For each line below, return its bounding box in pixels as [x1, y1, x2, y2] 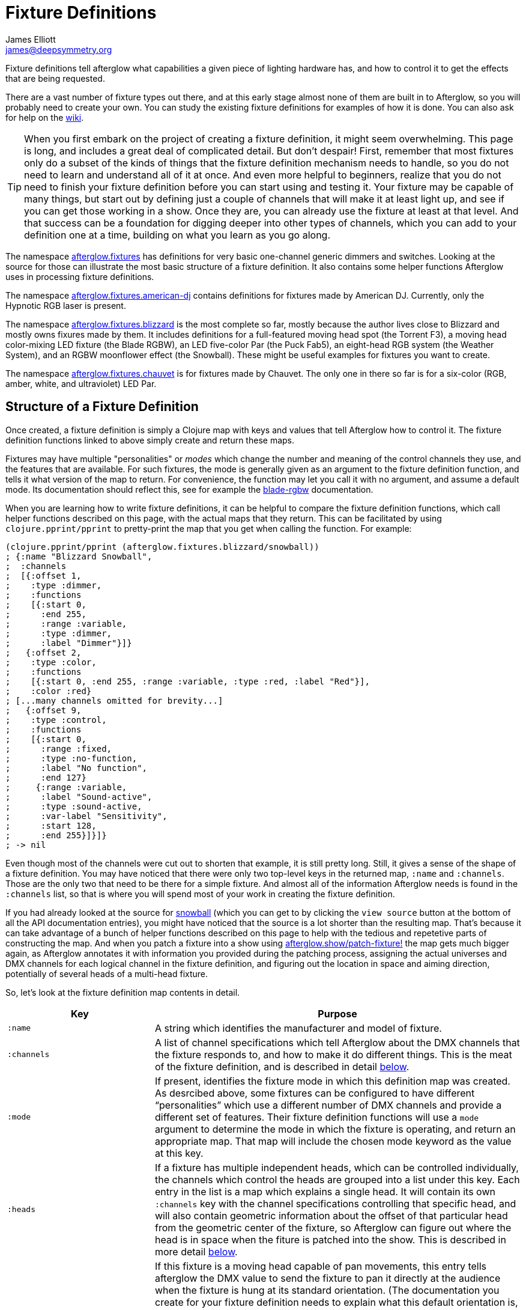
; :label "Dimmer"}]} [5, 638, 132, 648]
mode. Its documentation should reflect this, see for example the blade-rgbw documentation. [5, 484, 373, 495]
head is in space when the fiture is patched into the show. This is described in [154, 1233, 506, 1246]
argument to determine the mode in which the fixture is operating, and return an [154, 1123, 516, 1135]
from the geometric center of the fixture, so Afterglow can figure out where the [154, 1221, 512, 1234]
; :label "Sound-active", [5, 791, 153, 802]
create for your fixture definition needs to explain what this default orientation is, [154, 1296, 518, 1308]
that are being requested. [5, 73, 105, 84]
